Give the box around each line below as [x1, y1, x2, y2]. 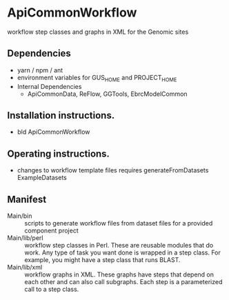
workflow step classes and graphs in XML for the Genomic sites [7, 28, 189, 36]
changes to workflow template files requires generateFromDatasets [17, 166, 209, 174]
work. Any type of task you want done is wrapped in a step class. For [24, 248, 221, 257]
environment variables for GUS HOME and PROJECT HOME [17, 73, 177, 83]
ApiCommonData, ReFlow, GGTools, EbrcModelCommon [27, 90, 188, 98]
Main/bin [7, 212, 32, 220]
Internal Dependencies [17, 82, 82, 90]
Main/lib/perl [7, 233, 43, 242]
